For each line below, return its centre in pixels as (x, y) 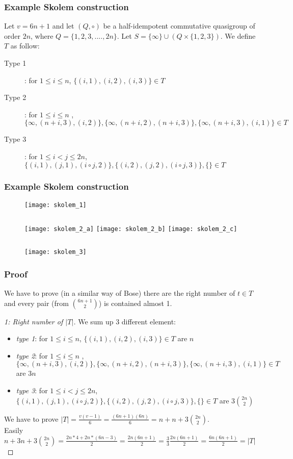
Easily (14, 430)
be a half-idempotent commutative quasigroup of (179, 26)
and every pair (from (36, 303)
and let (63, 26)
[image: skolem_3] (56, 252)
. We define (238, 35)
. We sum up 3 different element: (125, 321)
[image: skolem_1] (56, 205)
